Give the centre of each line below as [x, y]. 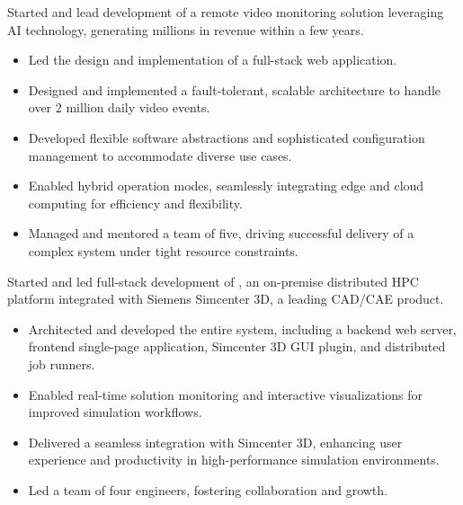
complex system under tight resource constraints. [163, 250]
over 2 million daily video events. [119, 107]
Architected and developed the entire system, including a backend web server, [242, 328]
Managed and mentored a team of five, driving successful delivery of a [221, 233]
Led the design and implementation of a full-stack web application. [213, 60]
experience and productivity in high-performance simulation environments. [234, 460]
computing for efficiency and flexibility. [135, 203]
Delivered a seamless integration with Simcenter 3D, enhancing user [215, 442]
